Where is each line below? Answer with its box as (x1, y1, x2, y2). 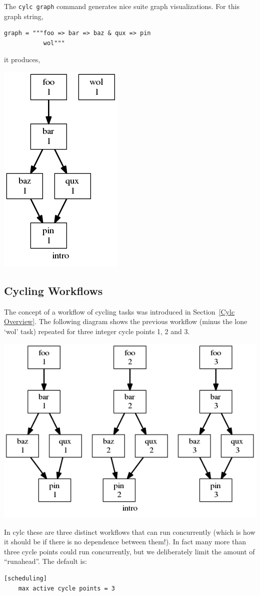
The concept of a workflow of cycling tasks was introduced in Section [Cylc (4, 306, 235, 317)
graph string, (4, 11, 43, 21)
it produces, (4, 54, 40, 65)
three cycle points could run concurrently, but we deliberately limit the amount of (4, 546, 255, 556)
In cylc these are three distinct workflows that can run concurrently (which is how (4, 526, 255, 537)
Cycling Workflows (4, 283, 103, 299)
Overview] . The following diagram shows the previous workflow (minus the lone (4, 316, 247, 327)
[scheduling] (4, 574, 47, 582)
